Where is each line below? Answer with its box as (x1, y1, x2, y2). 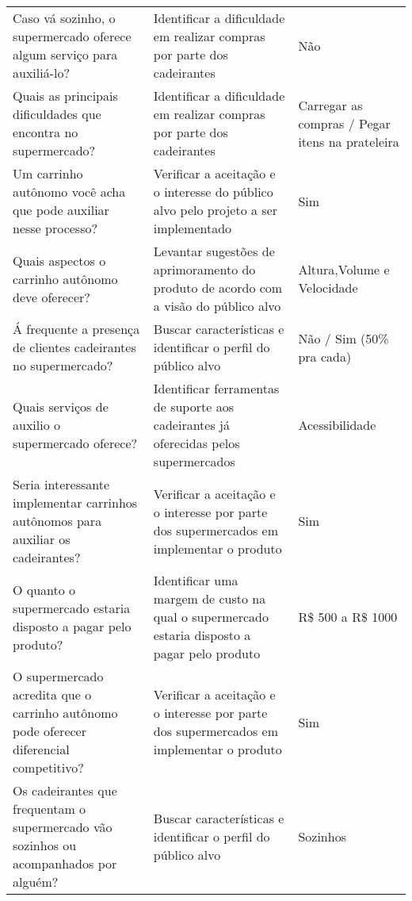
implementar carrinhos (13, 493, 138, 512)
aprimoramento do (153, 260, 256, 278)
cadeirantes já (153, 416, 230, 434)
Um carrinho (13, 164, 83, 182)
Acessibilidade (298, 416, 376, 434)
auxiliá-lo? (13, 63, 71, 82)
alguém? (13, 872, 59, 891)
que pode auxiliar (13, 201, 109, 219)
